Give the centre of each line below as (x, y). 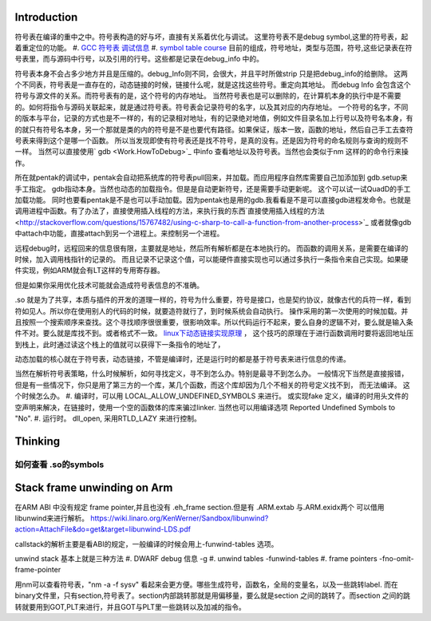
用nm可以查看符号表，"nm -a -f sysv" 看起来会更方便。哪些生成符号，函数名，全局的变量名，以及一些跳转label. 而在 (206, 584)
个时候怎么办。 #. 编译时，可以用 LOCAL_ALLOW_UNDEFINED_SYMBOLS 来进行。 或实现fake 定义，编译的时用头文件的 (212, 396)
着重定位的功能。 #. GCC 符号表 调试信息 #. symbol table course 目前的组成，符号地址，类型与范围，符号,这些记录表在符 (214, 47)
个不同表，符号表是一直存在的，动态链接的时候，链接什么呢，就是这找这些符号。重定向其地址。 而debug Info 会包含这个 (213, 85)
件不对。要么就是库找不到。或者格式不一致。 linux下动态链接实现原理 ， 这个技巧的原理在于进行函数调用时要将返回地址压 (214, 333)
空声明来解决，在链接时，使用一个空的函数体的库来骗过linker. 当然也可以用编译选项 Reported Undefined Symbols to (205, 407)
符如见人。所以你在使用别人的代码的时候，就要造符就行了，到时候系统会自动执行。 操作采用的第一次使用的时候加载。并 (212, 310)
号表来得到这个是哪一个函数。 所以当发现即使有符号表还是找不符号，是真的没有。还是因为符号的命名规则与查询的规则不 (212, 140)
